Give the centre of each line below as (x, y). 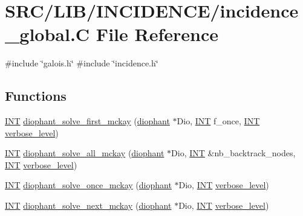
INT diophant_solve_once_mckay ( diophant (88, 185)
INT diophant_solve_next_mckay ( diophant (88, 205)
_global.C (47, 34)
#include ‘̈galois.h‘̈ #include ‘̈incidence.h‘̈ (82, 63)
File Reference (157, 34)
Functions (36, 96)
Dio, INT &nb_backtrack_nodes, (233, 153)
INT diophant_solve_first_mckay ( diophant (87, 121)
